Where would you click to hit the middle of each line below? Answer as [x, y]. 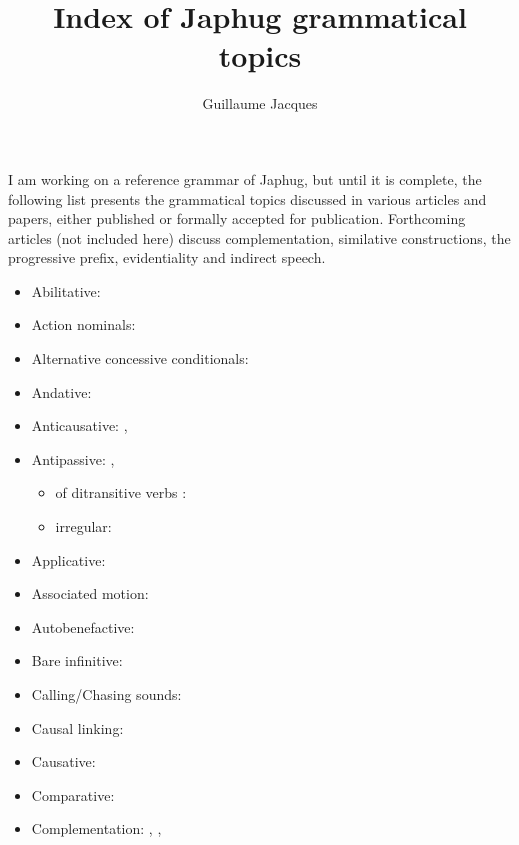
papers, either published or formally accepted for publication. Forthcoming [237, 218]
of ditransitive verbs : [121, 492]
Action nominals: [83, 324]
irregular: [83, 526]
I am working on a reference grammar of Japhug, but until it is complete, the [245, 178]
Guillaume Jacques [260, 103]
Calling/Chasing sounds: [106, 694]
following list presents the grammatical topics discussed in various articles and [247, 198]
